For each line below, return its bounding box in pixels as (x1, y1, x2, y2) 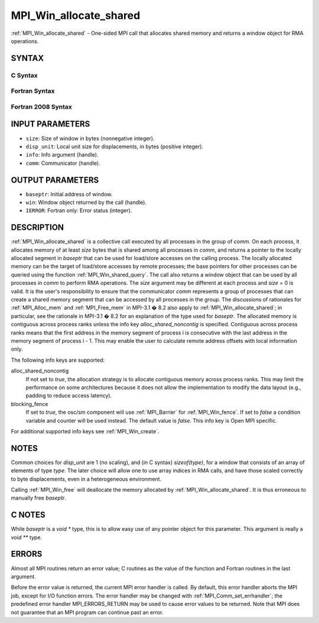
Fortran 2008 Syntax (11, 102, 72, 111)
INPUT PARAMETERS (11, 119, 90, 129)
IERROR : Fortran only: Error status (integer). (25, 207, 132, 214)
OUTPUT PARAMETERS (11, 175, 99, 185)
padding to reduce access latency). (25, 392, 112, 399)
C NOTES (11, 510, 45, 520)
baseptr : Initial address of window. (25, 190, 113, 197)
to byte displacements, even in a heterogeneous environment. (11, 475, 162, 482)
